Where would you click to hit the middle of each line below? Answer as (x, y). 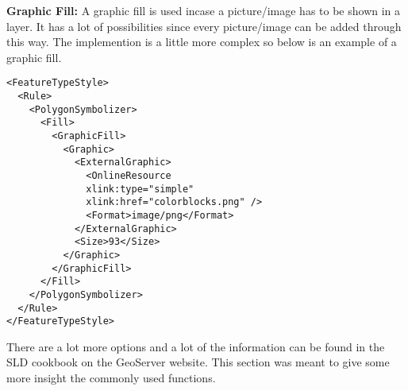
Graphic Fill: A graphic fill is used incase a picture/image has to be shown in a (204, 10)
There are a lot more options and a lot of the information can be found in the (196, 346)
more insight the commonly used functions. (111, 378)
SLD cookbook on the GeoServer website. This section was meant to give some (198, 362)
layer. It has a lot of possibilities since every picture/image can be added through (204, 26)
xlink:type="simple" (140, 189)
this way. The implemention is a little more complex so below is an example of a (202, 42)
